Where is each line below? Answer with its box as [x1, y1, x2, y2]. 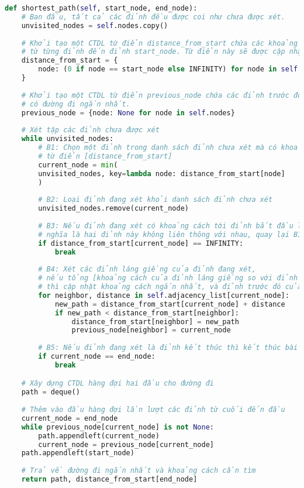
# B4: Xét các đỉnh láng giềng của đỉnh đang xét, [38, 265, 256, 274]
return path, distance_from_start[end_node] [21, 475, 198, 484]
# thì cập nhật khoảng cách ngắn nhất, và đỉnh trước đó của [38, 283, 302, 291]
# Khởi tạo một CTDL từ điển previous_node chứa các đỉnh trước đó [21, 91, 302, 99]
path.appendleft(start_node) [21, 449, 134, 458]
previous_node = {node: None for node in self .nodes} [21, 108, 235, 117]
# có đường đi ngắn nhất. [21, 99, 130, 108]
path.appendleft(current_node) [38, 431, 160, 440]
